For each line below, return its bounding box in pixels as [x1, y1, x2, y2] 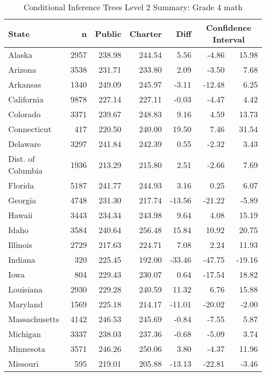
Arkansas [8, 78, 41, 90]
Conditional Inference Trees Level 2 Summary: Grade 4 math [23, 1, 243, 13]
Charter [129, 27, 162, 39]
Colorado [8, 108, 41, 120]
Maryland [8, 298, 43, 310]
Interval [212, 33, 245, 45]
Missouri [8, 358, 39, 369]
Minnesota [8, 343, 46, 354]
